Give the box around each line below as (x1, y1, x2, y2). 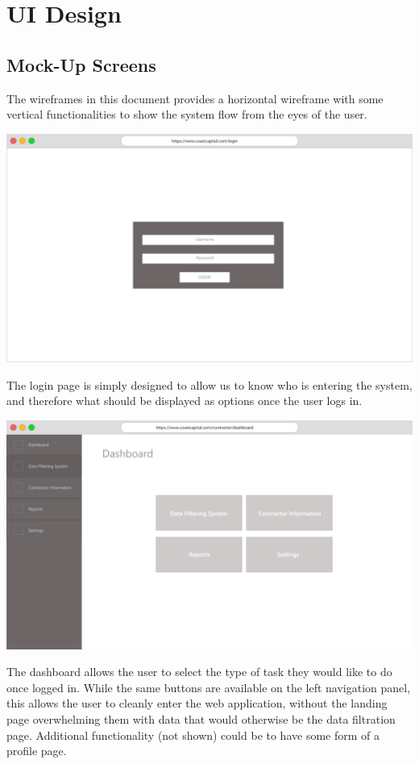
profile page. (6, 742, 67, 759)
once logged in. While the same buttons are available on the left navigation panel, (6, 678, 411, 695)
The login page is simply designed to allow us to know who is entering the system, (6, 376, 413, 393)
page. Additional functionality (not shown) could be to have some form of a (6, 726, 380, 743)
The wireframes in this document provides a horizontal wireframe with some (6, 90, 384, 106)
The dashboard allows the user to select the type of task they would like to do (6, 663, 392, 680)
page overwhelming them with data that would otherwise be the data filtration (6, 710, 396, 727)
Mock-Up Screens (6, 52, 156, 77)
